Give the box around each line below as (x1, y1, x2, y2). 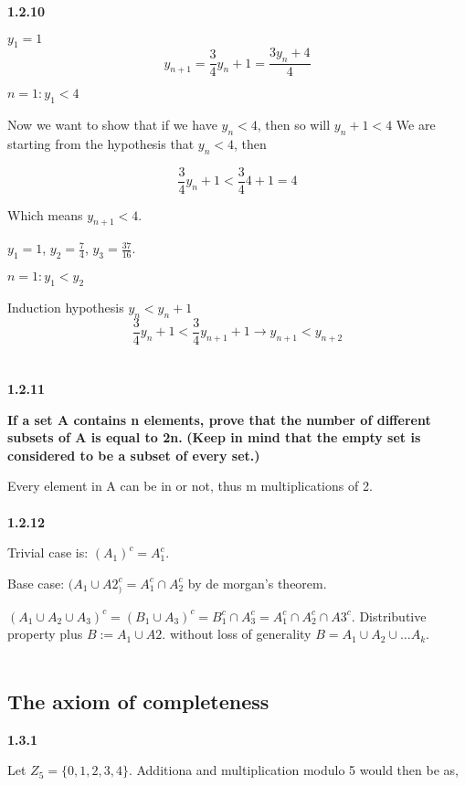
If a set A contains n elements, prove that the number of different (7, 409, 431, 429)
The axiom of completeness (7, 686, 269, 715)
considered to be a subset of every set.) (7, 445, 260, 464)
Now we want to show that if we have (7, 115, 217, 134)
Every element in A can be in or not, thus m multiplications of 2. (7, 476, 373, 495)
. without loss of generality (162, 624, 312, 643)
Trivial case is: (7, 543, 89, 562)
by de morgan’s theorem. (187, 573, 327, 592)
